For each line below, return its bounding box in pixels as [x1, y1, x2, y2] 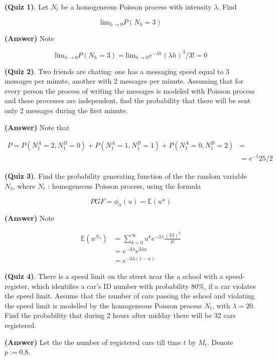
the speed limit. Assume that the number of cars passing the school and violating [5, 290, 254, 301]
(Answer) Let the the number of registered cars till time [5, 336, 181, 347]
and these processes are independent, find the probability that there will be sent [5, 95, 251, 106]
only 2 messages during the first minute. [5, 105, 128, 116]
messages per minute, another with [5, 76, 112, 86]
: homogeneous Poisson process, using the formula [48, 180, 201, 191]
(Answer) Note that [5, 122, 70, 132]
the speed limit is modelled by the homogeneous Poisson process [5, 300, 202, 310]
